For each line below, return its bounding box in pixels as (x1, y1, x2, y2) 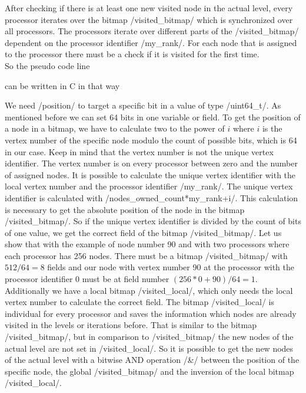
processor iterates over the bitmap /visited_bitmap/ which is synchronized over (5, 13, 293, 25)
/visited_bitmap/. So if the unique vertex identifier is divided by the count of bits (5, 215, 301, 227)
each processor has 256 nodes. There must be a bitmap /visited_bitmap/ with (5, 249, 288, 261)
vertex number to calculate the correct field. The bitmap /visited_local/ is (5, 296, 275, 308)
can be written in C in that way (5, 79, 120, 91)
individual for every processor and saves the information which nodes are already (5, 307, 297, 319)
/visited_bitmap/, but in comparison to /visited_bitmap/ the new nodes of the (5, 330, 294, 343)
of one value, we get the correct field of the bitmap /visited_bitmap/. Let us (5, 226, 282, 238)
